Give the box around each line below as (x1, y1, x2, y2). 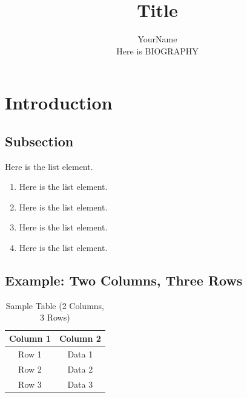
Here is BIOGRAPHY (116, 44, 199, 57)
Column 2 (59, 332, 101, 345)
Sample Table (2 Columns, (5, 299, 104, 312)
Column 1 (9, 332, 51, 345)
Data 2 (67, 362, 93, 375)
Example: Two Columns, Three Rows (5, 271, 243, 290)
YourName (137, 33, 177, 45)
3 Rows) (40, 311, 70, 324)
